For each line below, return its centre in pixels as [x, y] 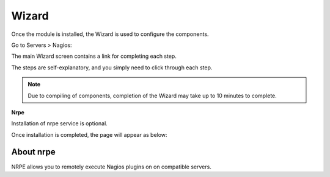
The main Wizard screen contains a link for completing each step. [94, 56]
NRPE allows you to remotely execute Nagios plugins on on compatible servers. [112, 167]
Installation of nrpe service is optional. [60, 123]
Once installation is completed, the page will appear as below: [89, 134]
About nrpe [34, 152]
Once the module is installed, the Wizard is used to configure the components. [110, 34]
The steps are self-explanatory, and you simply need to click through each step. [112, 68]
